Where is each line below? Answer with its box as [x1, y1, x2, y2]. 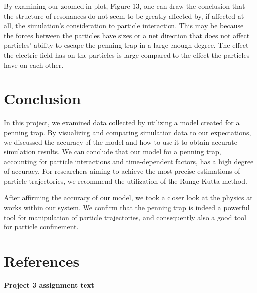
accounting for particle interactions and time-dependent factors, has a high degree [4, 156, 254, 166]
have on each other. [4, 59, 64, 70]
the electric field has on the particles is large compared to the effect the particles [4, 49, 250, 60]
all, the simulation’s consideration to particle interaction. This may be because [4, 20, 244, 31]
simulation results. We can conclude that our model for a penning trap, [4, 146, 221, 157]
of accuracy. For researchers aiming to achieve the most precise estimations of [4, 166, 240, 176]
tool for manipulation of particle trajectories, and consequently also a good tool [4, 212, 246, 222]
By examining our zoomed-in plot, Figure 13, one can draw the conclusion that [4, 1, 245, 11]
